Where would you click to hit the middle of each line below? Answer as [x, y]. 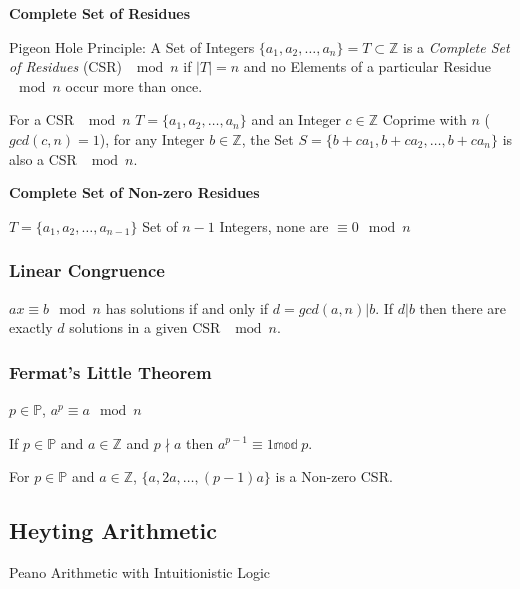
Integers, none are [274, 225]
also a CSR [43, 158]
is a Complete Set [456, 46]
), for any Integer [152, 138]
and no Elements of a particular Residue [367, 66]
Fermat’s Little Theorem [110, 371]
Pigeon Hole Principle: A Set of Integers [132, 46]
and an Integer [296, 119]
